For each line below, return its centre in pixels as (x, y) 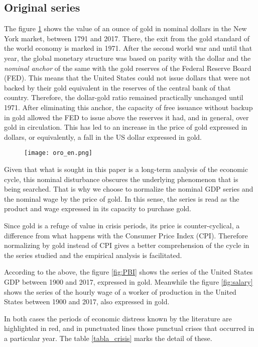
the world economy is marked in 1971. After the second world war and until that (128, 48)
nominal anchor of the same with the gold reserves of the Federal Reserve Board (128, 68)
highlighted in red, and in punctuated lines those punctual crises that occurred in (129, 328)
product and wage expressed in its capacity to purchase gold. (98, 208)
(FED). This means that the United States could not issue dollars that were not (127, 78)
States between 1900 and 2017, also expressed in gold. (87, 301)
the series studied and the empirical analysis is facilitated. (93, 255)
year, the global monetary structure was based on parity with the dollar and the (127, 58)
